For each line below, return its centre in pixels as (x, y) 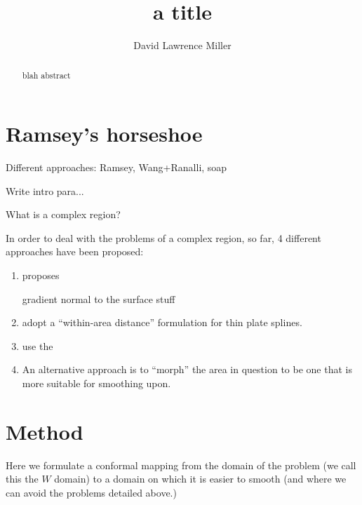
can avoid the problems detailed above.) (91, 492)
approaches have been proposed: (75, 251)
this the (22, 479)
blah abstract (46, 75)
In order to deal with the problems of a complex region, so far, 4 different (163, 237)
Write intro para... (45, 190)
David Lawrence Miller (182, 45)
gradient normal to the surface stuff (99, 298)
